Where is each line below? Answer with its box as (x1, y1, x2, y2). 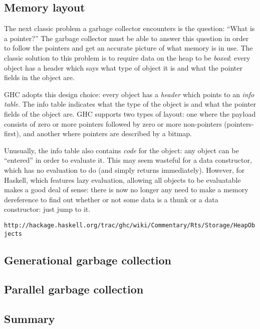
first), (4, 128, 21, 139)
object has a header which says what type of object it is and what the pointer (4, 62, 242, 73)
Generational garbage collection (4, 252, 171, 267)
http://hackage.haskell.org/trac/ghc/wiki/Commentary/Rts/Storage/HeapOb (4, 221, 255, 229)
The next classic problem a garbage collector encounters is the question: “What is (4, 23, 255, 34)
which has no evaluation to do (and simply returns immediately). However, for (4, 164, 245, 175)
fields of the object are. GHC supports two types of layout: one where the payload (4, 108, 256, 119)
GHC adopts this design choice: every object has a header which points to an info (4, 89, 254, 99)
